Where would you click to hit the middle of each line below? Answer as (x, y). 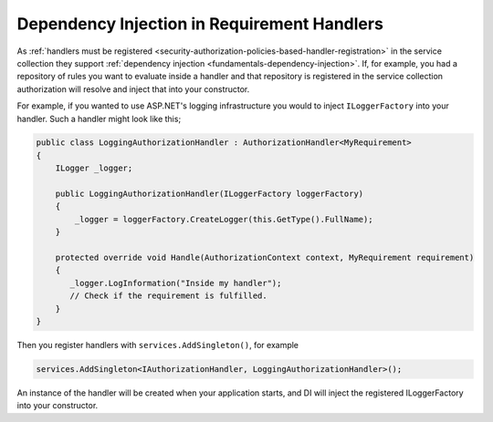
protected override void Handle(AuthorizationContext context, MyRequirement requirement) (265, 257)
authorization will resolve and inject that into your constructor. (133, 89)
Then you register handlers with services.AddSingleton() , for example (158, 345)
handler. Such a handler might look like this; (99, 118)
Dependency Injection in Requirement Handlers (200, 24)
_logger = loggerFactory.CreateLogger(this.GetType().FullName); (224, 219)
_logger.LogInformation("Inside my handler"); (176, 283)
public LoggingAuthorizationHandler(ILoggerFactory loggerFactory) (210, 194)
